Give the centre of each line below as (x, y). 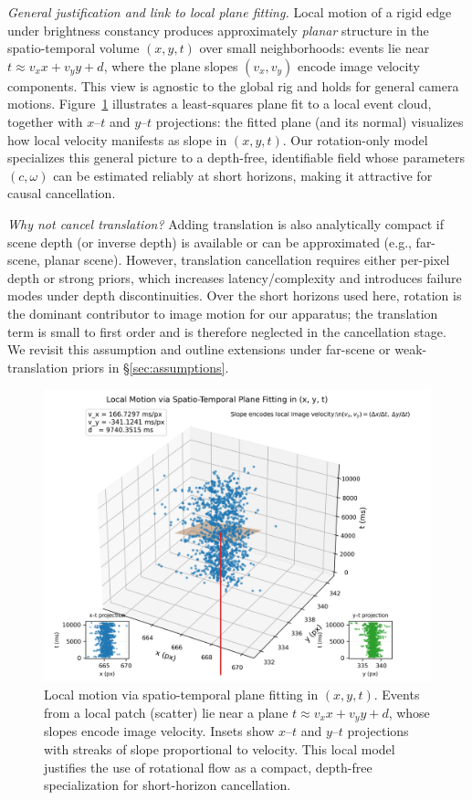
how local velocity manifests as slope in (117, 139)
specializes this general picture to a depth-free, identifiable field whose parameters (236, 158)
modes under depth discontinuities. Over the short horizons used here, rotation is (235, 295)
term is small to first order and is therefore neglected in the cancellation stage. (227, 331)
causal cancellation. (62, 193)
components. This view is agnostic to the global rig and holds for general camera (233, 85)
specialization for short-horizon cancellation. (168, 785)
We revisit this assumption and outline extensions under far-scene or (199, 349)
